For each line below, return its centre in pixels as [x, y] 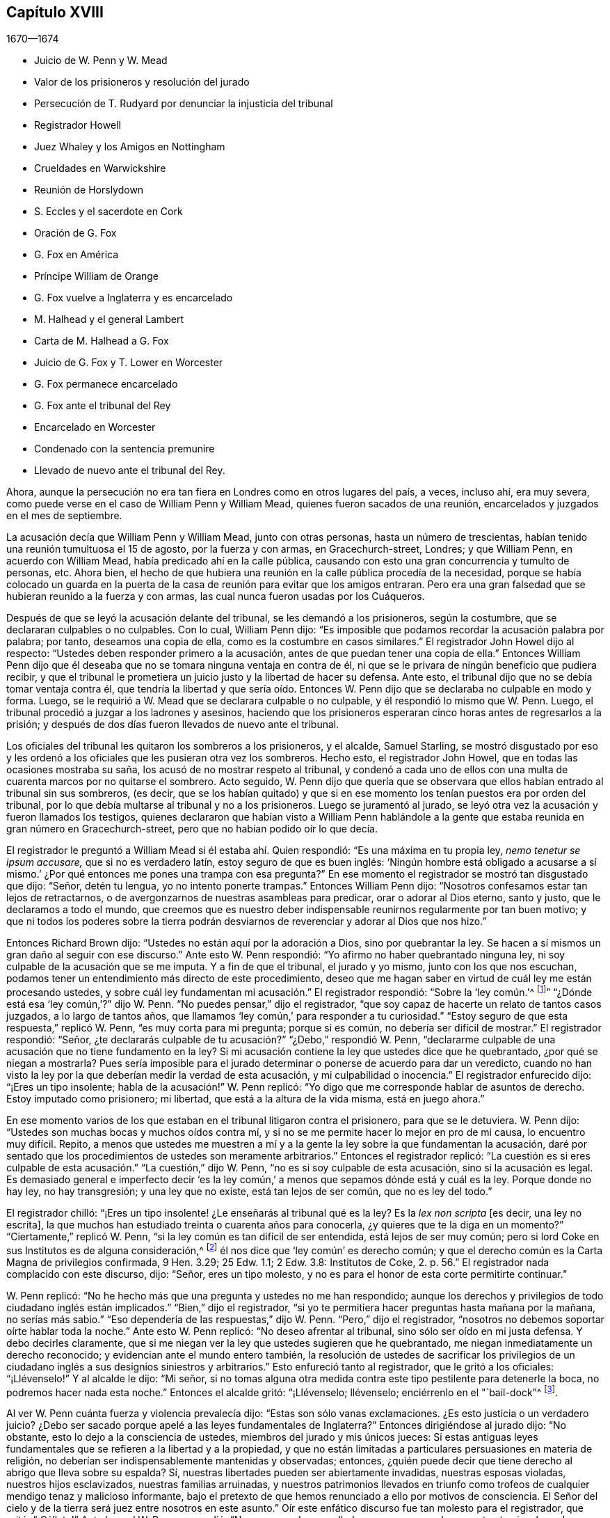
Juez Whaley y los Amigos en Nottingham [130, 147]
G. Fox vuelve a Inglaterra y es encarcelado [134, 298]
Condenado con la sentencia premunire [125, 449]
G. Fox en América [77, 255]
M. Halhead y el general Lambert [109, 319]
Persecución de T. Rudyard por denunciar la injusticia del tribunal [184, 104]
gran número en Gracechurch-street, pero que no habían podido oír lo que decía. [192, 829]
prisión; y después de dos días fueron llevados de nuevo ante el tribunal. [173, 725]
